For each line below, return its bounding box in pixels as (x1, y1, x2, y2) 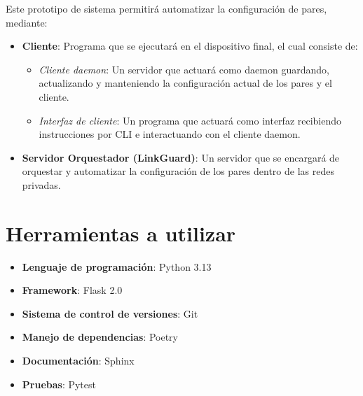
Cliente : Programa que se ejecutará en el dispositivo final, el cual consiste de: (22, 38, 358, 53)
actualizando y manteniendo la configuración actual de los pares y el (39, 76, 332, 90)
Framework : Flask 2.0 (22, 283, 123, 297)
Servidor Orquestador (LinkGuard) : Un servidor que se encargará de (22, 150, 340, 164)
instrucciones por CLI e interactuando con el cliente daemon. (39, 127, 301, 141)
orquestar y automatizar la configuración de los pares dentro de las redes (22, 164, 334, 178)
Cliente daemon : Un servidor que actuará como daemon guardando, (39, 62, 329, 76)
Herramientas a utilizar (6, 218, 236, 247)
